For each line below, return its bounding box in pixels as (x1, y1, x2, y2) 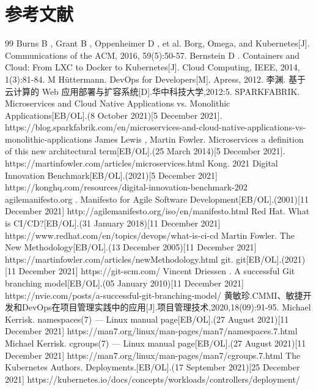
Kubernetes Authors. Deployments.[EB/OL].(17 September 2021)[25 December (5, 361, 300, 373)
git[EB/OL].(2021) (236, 252, 306, 265)
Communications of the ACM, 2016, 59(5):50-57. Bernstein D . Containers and (5, 48, 300, 61)
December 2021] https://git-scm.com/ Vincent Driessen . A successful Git (18, 264, 295, 277)
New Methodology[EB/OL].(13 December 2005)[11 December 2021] (5, 241, 257, 253)
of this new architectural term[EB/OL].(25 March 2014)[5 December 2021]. (5, 144, 285, 157)
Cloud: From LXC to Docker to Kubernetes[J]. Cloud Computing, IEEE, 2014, (5, 61, 300, 73)
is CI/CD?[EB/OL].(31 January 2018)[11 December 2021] (5, 217, 221, 230)
